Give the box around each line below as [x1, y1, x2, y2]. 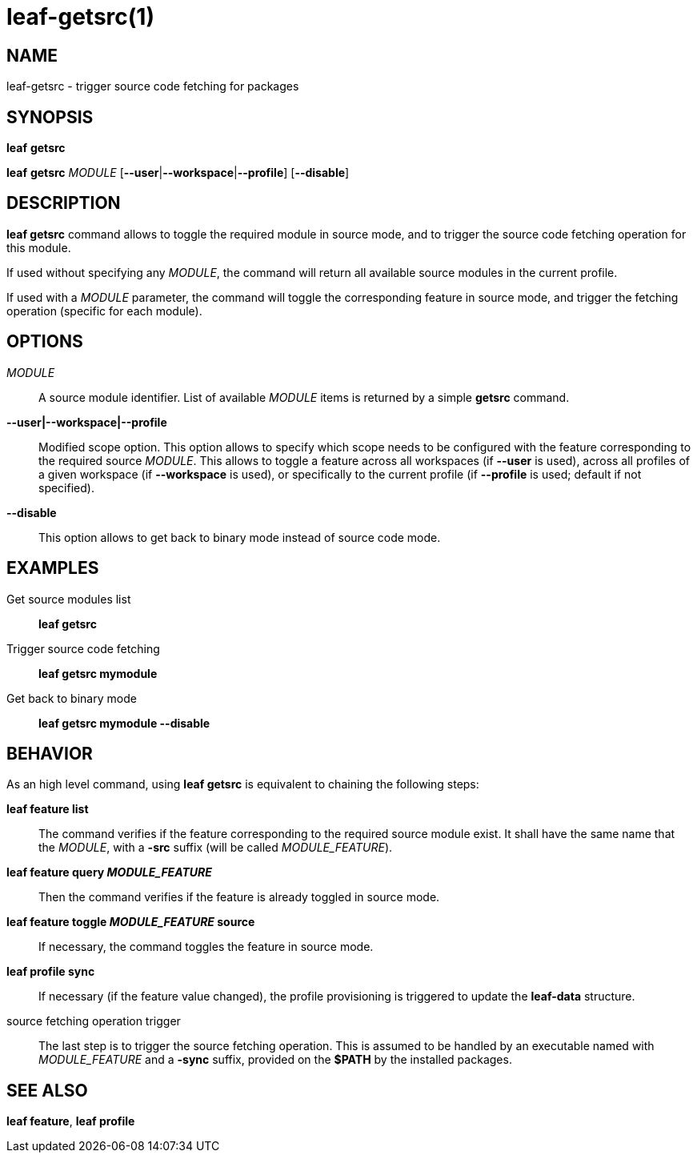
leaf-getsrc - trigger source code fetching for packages [6, 79, 299, 94]
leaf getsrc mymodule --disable [38, 716, 210, 730]
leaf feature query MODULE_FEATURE [6, 865, 212, 880]
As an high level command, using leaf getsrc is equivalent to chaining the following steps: [6, 777, 479, 792]
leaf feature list [6, 802, 89, 816]
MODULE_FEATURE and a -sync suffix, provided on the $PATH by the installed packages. [38, 1053, 512, 1067]
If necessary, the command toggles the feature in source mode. [38, 940, 374, 954]
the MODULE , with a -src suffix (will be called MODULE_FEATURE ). [38, 840, 393, 855]
